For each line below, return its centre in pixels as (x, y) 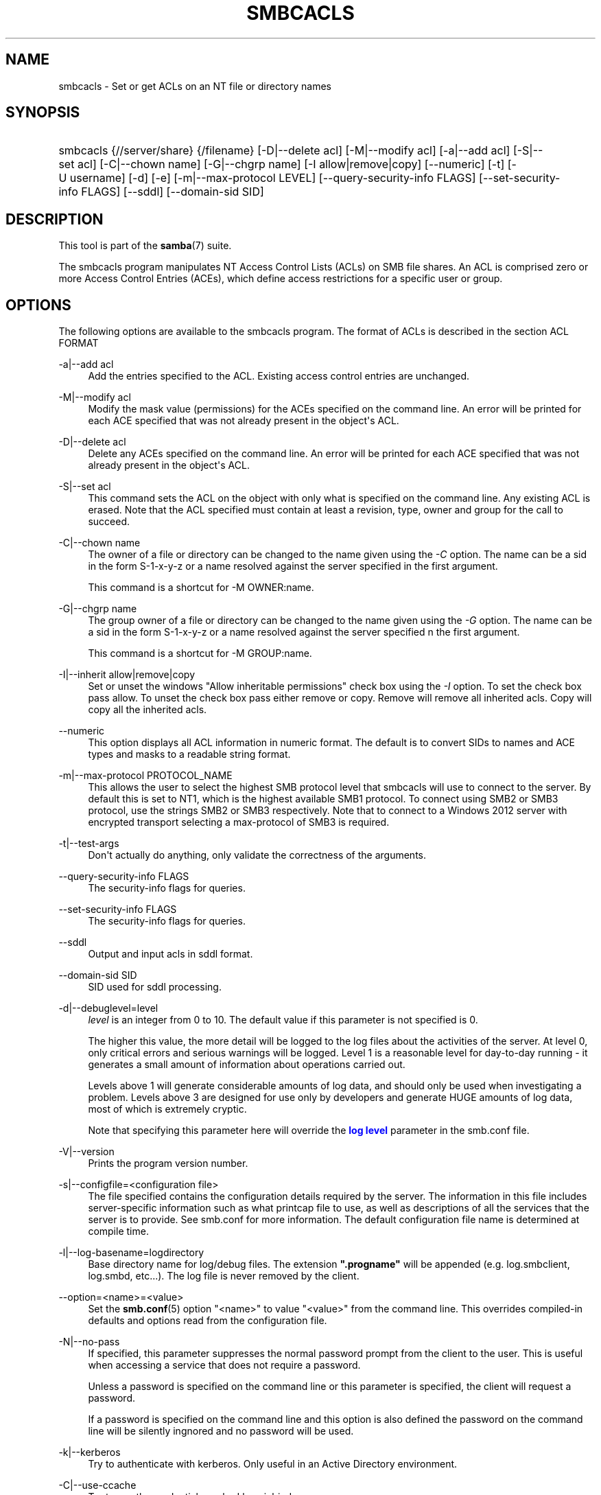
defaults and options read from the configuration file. (208, 1321)
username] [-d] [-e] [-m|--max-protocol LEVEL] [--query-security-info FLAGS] (273, 178)
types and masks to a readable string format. (189, 754)
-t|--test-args (89, 844)
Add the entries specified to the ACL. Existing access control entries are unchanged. (279, 376)
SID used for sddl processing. (155, 987)
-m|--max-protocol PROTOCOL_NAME (145, 776)
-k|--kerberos (90, 1452)
